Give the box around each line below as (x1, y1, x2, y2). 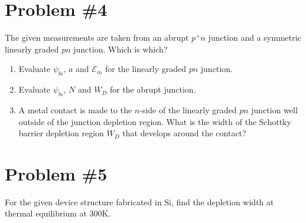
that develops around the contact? (122, 127, 246, 139)
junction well (251, 103, 298, 116)
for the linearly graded (105, 63, 187, 75)
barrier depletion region (18, 127, 104, 139)
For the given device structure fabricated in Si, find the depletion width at (5, 195, 274, 208)
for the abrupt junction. (109, 83, 196, 96)
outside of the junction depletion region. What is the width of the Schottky (18, 115, 291, 127)
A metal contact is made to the (18, 103, 132, 116)
